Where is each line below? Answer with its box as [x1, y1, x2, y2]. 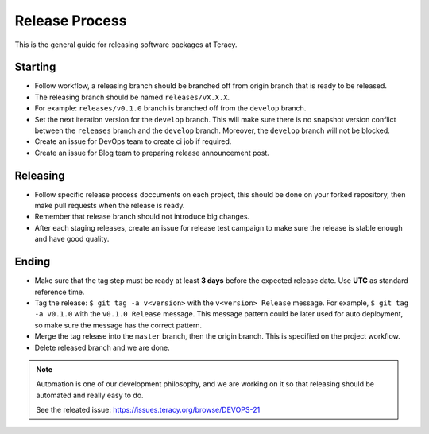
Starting [14, 60, 56, 74]
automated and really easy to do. [36, 390, 144, 400]
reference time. [34, 287, 85, 296]
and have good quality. [34, 234, 110, 244]
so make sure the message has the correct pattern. [34, 320, 203, 330]
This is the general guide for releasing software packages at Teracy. [14, 40, 238, 49]
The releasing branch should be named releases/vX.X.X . [34, 92, 230, 102]
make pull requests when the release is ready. [34, 201, 185, 211]
